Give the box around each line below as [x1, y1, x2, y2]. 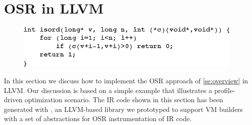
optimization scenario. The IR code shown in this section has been [24, 94, 223, 105]
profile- [214, 85, 235, 95]
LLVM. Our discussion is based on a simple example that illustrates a [4, 85, 212, 95]
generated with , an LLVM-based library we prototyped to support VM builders [4, 104, 243, 114]
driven [4, 94, 23, 105]
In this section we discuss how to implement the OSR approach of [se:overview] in [4, 75, 248, 85]
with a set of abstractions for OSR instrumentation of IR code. [4, 113, 192, 124]
